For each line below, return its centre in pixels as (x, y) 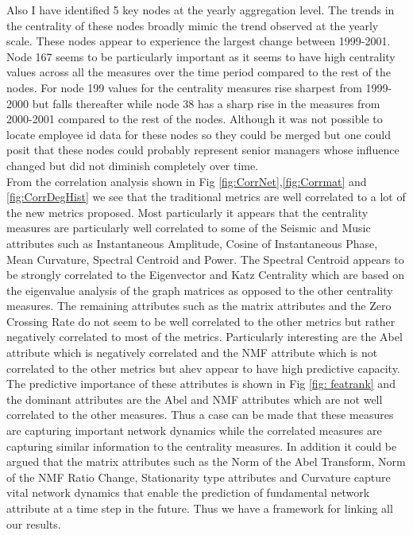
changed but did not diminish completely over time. (133, 165)
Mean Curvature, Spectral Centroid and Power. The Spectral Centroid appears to (205, 259)
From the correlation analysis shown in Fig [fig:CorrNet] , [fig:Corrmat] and (187, 181)
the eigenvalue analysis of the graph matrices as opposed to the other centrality (200, 290)
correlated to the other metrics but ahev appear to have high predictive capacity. (203, 368)
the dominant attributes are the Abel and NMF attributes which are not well (195, 399)
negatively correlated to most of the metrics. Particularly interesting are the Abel (205, 337)
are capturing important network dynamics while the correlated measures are (194, 430)
